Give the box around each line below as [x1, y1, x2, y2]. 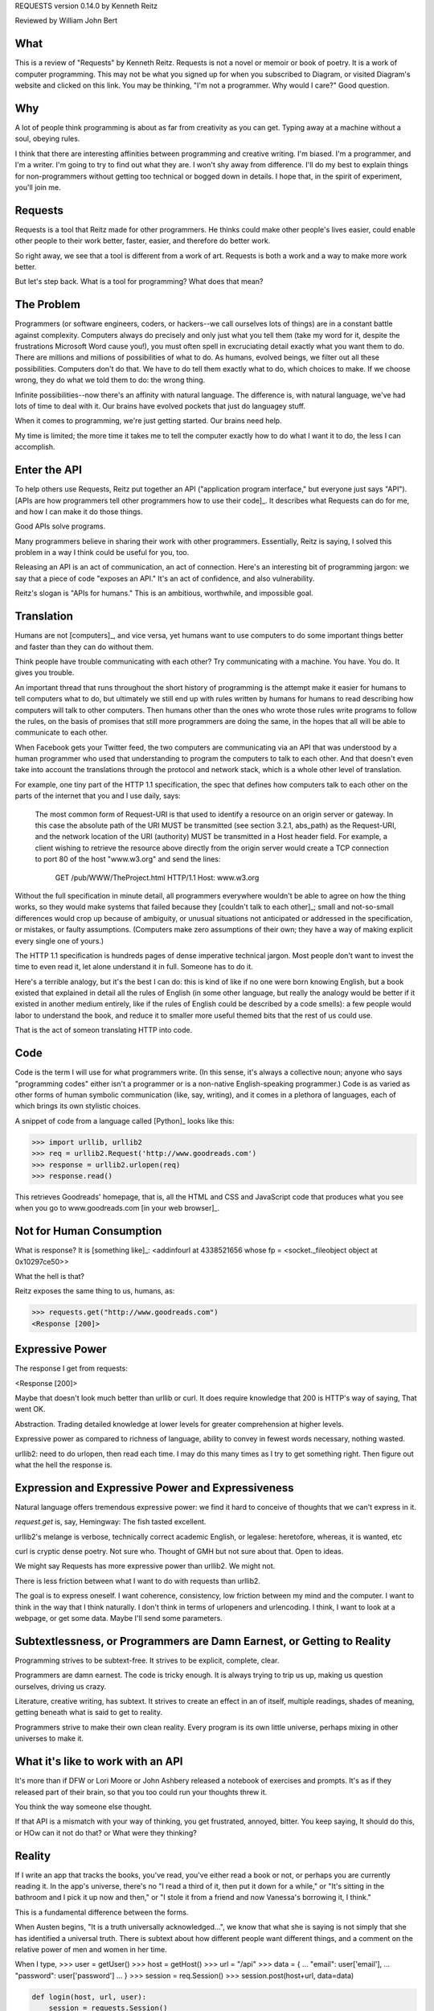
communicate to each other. [14, 728, 108, 738]
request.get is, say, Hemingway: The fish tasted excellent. [14, 1517, 207, 1527]
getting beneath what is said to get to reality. [14, 1708, 162, 1717]
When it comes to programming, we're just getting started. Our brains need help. [14, 416, 282, 426]
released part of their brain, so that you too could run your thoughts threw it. [14, 1787, 268, 1797]
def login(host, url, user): [31, 1992, 147, 2001]
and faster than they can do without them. [14, 642, 154, 652]
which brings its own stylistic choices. [14, 1101, 141, 1111]
